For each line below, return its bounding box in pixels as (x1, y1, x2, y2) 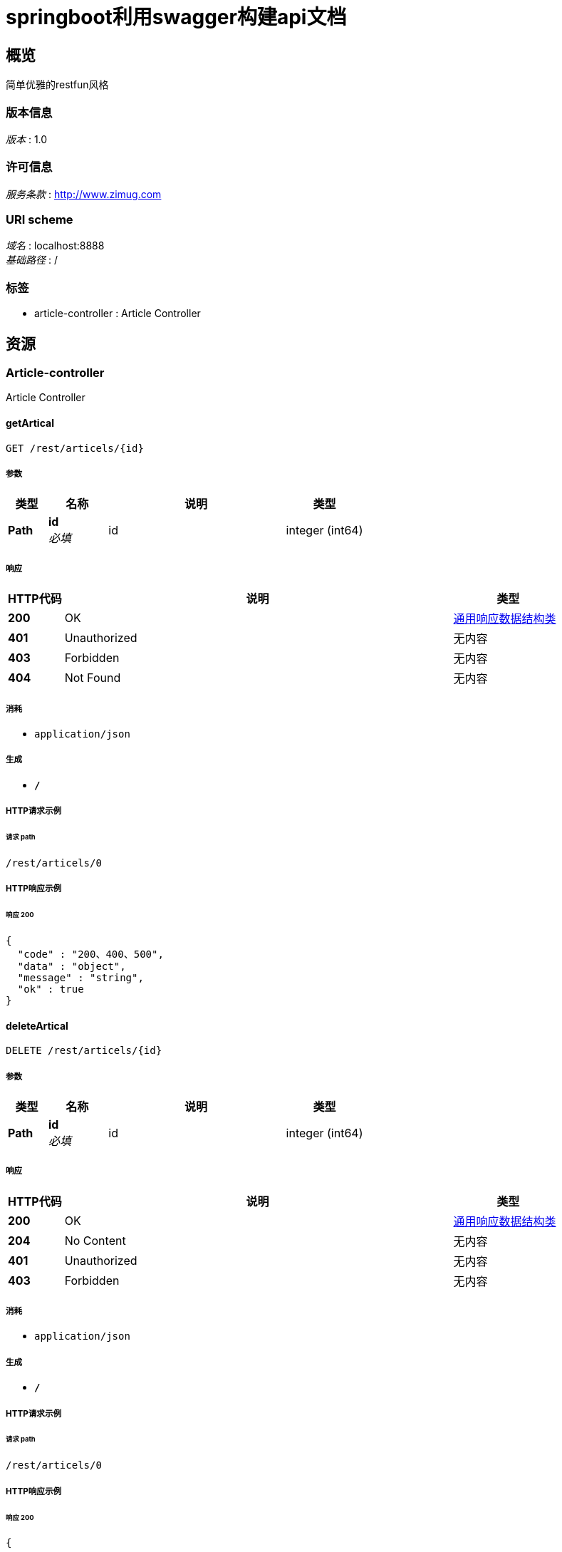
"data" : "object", (17, 960, 126, 972)
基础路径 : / (6, 254, 58, 267)
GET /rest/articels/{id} (6, 442, 144, 454)
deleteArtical (6, 1019, 68, 1032)
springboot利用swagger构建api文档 (6, 5, 347, 29)
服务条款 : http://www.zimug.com (6, 187, 162, 200)
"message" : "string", (17, 971, 144, 983)
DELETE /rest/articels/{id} (6, 1045, 162, 1057)
